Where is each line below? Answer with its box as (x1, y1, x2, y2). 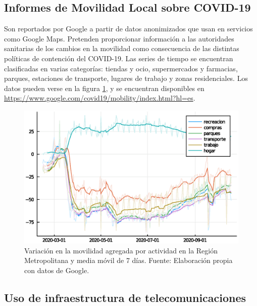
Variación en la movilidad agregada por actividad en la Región (24, 245, 218, 255)
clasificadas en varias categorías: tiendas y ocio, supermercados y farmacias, (4, 63, 238, 73)
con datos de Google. (24, 265, 89, 276)
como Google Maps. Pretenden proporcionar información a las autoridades (4, 33, 234, 43)
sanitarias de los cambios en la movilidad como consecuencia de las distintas (4, 43, 239, 54)
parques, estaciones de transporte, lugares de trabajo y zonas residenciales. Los (4, 73, 248, 83)
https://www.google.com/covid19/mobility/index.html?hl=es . (4, 93, 195, 103)
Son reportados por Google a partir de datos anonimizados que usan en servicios (4, 23, 253, 34)
